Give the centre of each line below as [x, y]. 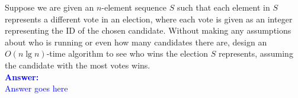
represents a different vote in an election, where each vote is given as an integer [149, 19]
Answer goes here [36, 88]
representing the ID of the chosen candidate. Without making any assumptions [148, 30]
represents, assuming [256, 53]
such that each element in [223, 7]
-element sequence [134, 7]
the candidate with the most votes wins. [78, 65]
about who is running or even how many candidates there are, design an [136, 42]
